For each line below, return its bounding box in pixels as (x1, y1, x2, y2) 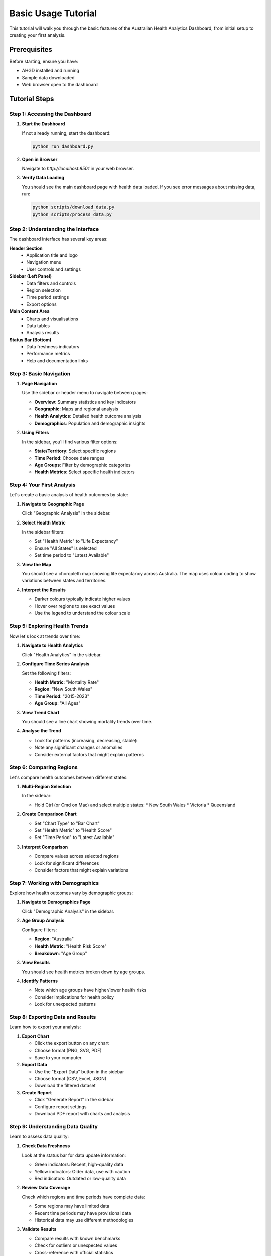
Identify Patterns (22, 978, 58, 984)
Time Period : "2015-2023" (34, 693, 90, 699)
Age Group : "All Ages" (34, 700, 81, 706)
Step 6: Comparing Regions (9, 764, 78, 771)
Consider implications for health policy (34, 994, 114, 1000)
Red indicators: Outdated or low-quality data (34, 1176, 126, 1182)
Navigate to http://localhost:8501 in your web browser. (22, 165, 134, 171)
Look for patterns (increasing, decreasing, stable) (34, 737, 137, 743)
